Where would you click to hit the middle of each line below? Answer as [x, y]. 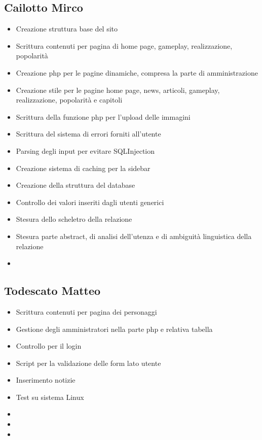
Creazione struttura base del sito [67, 29]
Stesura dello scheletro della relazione [74, 219]
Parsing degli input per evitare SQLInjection [85, 150]
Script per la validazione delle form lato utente [88, 363]
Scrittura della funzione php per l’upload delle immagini [103, 116]
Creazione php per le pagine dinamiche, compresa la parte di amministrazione [137, 72]
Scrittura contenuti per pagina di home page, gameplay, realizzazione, [124, 45]
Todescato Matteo [52, 291]
